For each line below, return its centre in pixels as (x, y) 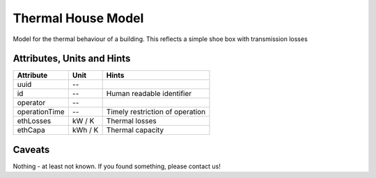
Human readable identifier (149, 94)
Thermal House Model (78, 18)
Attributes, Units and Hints (72, 59)
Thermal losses (131, 121)
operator (31, 103)
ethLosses (34, 121)
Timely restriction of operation (156, 112)
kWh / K (85, 130)
